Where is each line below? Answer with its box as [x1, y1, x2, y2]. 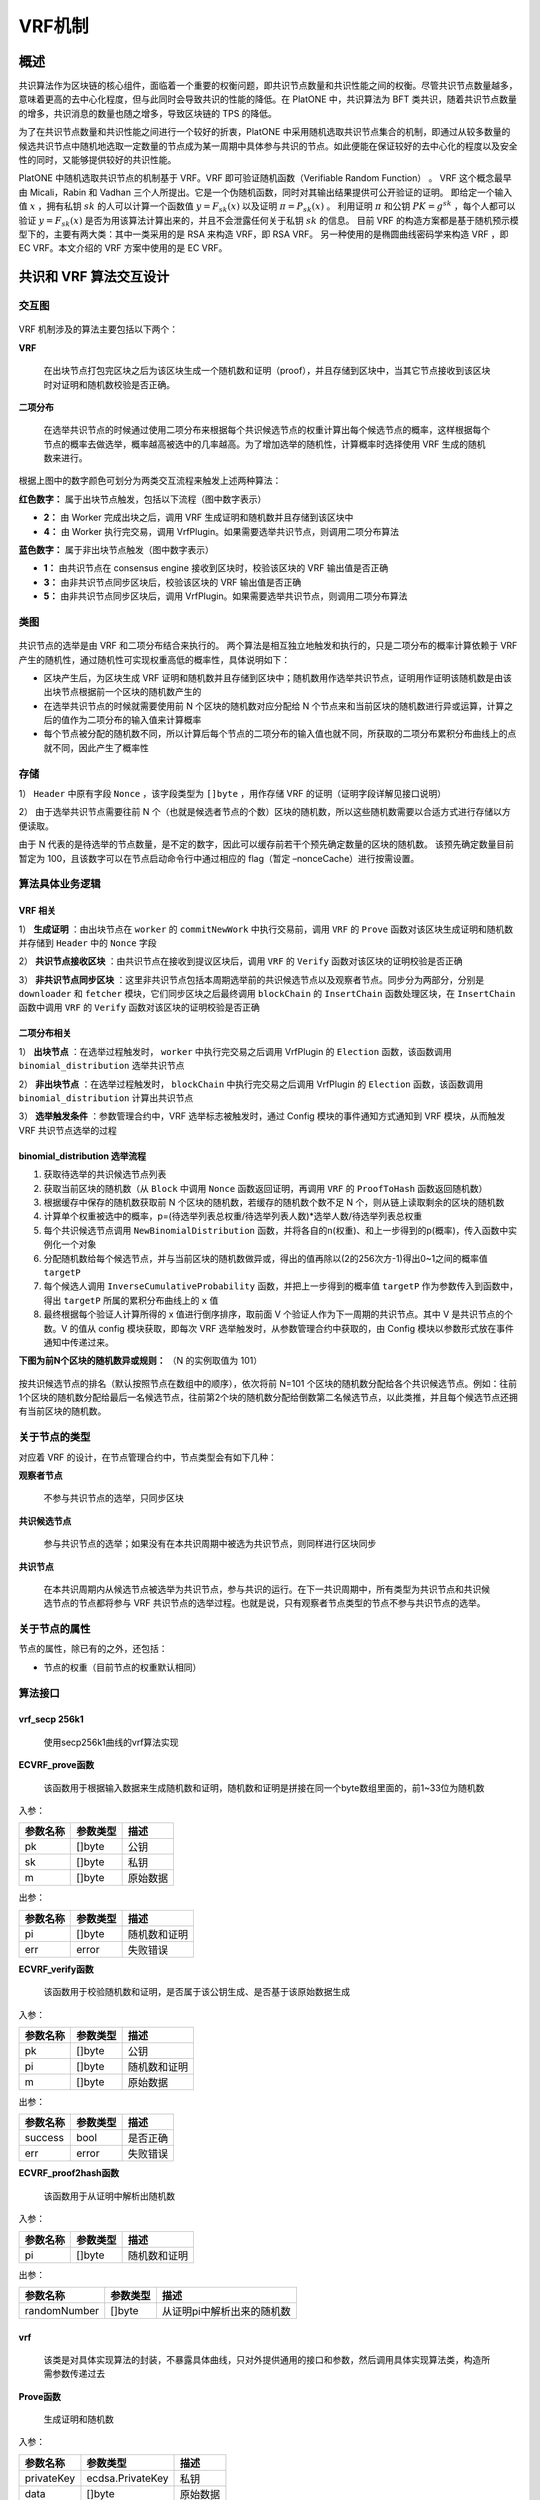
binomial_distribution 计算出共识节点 [18, 1092, 194, 1104]
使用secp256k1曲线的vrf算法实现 [43, 1736, 179, 1748]
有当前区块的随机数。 [18, 1405, 107, 1417]
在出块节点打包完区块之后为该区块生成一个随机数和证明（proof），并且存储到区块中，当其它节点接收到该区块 [43, 365, 491, 377]
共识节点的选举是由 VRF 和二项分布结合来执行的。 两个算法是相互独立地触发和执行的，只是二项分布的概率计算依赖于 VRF [18, 640, 518, 652]
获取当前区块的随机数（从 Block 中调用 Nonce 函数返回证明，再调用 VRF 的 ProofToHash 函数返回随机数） [43, 1182, 488, 1194]
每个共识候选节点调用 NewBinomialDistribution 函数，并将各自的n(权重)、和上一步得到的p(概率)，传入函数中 [43, 1224, 509, 1236]
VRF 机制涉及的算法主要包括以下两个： [18, 323, 179, 335]
